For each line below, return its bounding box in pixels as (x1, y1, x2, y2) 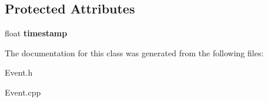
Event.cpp (5, 86, 41, 98)
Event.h (5, 66, 33, 79)
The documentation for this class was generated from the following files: (5, 46, 264, 59)
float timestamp (5, 27, 68, 39)
